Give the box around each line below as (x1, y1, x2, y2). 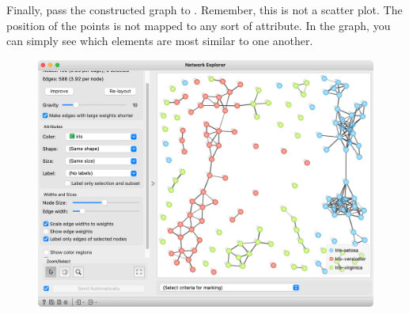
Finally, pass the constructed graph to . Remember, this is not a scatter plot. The (6, 2, 403, 17)
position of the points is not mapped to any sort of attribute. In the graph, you (6, 17, 391, 33)
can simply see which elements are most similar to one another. (6, 32, 313, 49)
